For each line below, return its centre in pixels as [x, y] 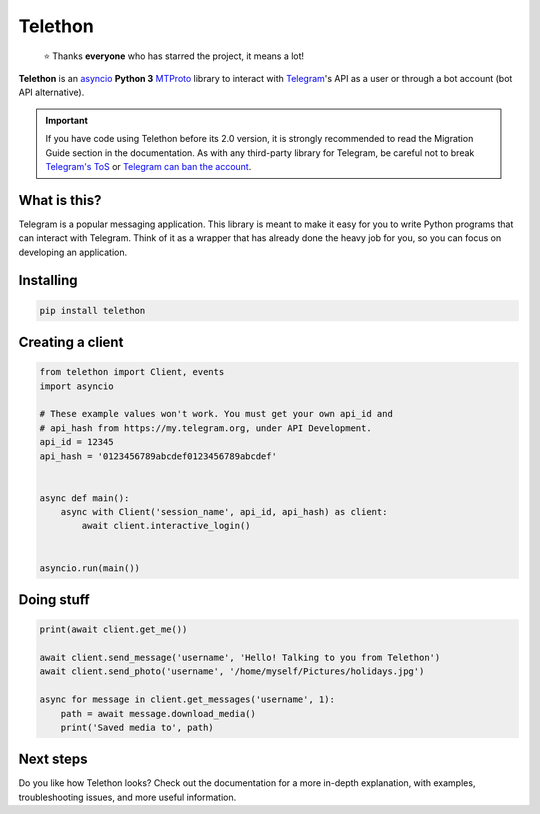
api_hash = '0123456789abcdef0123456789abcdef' [158, 456]
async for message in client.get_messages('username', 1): [187, 699]
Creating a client [71, 341]
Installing [48, 280]
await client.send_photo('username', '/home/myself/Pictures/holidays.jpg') [232, 671]
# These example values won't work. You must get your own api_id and [216, 414]
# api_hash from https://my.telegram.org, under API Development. [205, 428]
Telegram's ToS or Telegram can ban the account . [148, 166]
